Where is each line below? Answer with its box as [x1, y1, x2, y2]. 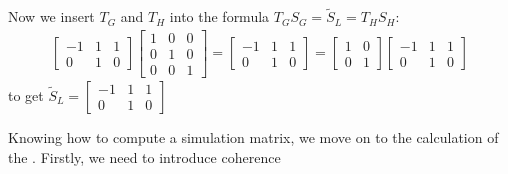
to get [8, 84, 44, 105]
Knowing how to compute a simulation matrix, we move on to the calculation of [8, 126, 499, 147]
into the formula [169, 6, 270, 27]
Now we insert [8, 6, 95, 27]
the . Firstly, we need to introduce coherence [8, 146, 281, 167]
